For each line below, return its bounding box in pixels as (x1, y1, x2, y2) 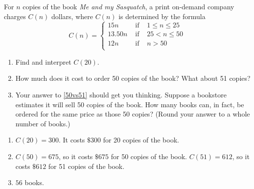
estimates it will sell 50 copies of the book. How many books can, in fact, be (15, 99, 244, 109)
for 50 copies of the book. (111, 151, 187, 161)
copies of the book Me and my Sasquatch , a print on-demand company (23, 1, 234, 11)
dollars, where (51, 11, 93, 21)
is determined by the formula (118, 11, 206, 21)
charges (4, 11, 26, 21)
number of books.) (15, 118, 70, 128)
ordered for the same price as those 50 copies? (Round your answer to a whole (15, 109, 250, 119)
